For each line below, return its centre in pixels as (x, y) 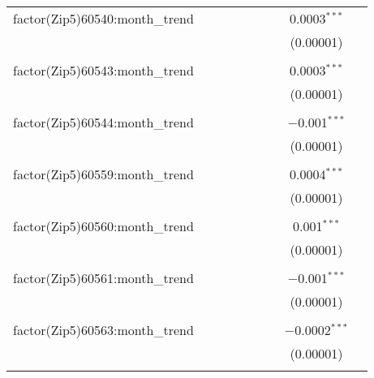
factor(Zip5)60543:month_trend (103, 70)
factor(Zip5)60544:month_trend (103, 122)
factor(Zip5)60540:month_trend (103, 18)
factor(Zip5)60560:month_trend (103, 226)
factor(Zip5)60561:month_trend (103, 278)
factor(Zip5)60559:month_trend (103, 174)
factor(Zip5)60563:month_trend (103, 330)
